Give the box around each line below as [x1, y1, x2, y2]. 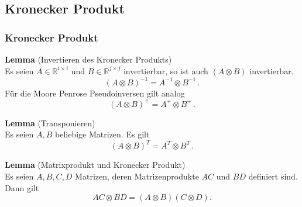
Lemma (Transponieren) [5, 116, 95, 129]
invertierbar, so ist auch [123, 64, 208, 77]
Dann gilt [5, 181, 39, 194]
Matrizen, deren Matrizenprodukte [75, 170, 199, 182]
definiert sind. [248, 170, 298, 182]
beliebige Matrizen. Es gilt [55, 128, 150, 140]
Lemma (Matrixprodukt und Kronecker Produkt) [5, 158, 186, 171]
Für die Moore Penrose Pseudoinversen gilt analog [5, 87, 185, 99]
